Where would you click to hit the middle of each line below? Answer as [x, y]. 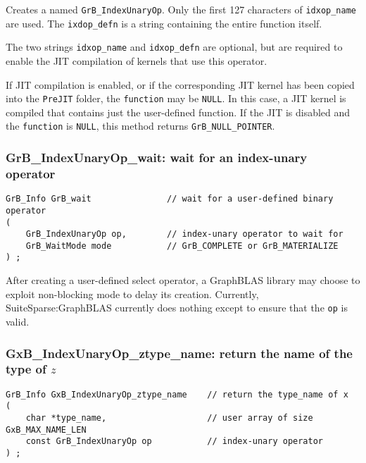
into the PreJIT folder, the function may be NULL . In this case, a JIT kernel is [176, 98]
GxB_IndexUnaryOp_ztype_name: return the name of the [179, 353]
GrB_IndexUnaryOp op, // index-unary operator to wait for [184, 234]
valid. [18, 321]
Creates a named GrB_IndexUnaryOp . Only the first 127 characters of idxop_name [181, 9]
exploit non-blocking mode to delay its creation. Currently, [132, 294]
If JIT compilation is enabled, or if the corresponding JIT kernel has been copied [180, 84]
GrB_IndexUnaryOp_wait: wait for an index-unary [157, 157]
